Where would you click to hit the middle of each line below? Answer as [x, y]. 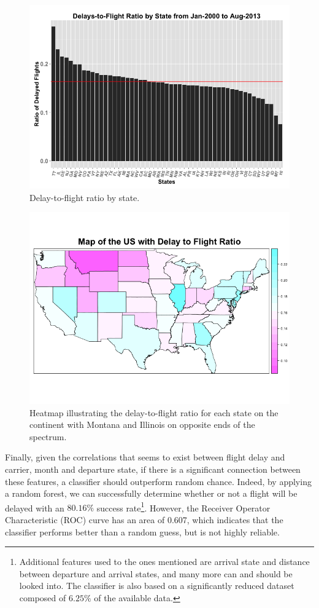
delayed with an [35, 507]
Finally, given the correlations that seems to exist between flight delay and [145, 457]
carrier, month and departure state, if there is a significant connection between [153, 469]
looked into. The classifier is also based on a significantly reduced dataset [157, 586]
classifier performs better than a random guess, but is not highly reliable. [142, 531]
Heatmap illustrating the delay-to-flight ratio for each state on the [154, 412]
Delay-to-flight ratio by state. [85, 197]
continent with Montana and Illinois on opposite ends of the [142, 424]
